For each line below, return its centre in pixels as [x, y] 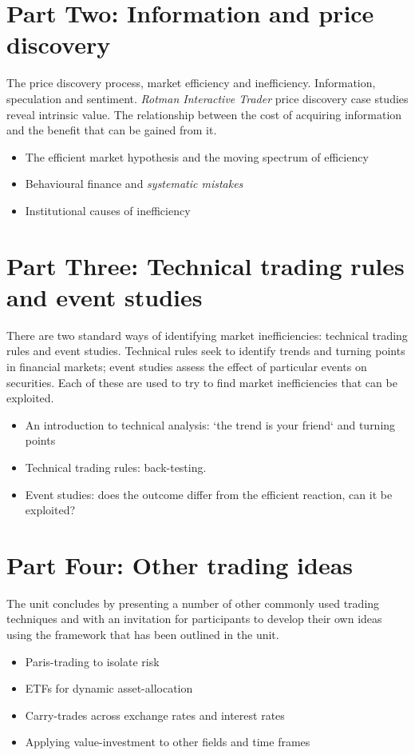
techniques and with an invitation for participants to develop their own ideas [194, 619]
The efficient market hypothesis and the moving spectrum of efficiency [197, 156]
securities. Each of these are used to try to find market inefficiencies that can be [202, 382]
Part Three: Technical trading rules [206, 265]
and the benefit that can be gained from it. [112, 130]
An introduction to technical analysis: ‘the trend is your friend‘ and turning [210, 424]
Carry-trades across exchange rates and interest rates [155, 715]
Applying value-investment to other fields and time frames [168, 742]
